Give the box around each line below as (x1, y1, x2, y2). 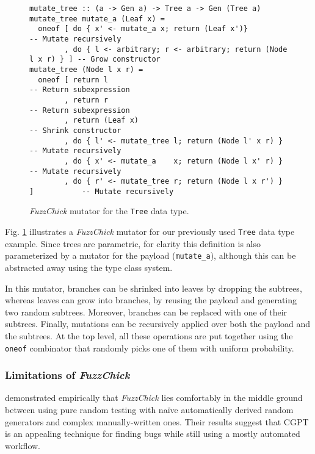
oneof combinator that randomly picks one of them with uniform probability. (5, 341, 294, 354)
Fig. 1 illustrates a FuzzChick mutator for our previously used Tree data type (5, 225, 295, 238)
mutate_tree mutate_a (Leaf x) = (29, 14, 165, 23)
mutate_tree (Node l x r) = (29, 65, 143, 74)
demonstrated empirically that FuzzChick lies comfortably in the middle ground (5, 391, 303, 404)
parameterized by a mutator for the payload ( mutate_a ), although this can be (5, 249, 296, 262)
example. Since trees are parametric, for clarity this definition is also (5, 237, 261, 250)
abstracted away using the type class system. (5, 261, 173, 274)
